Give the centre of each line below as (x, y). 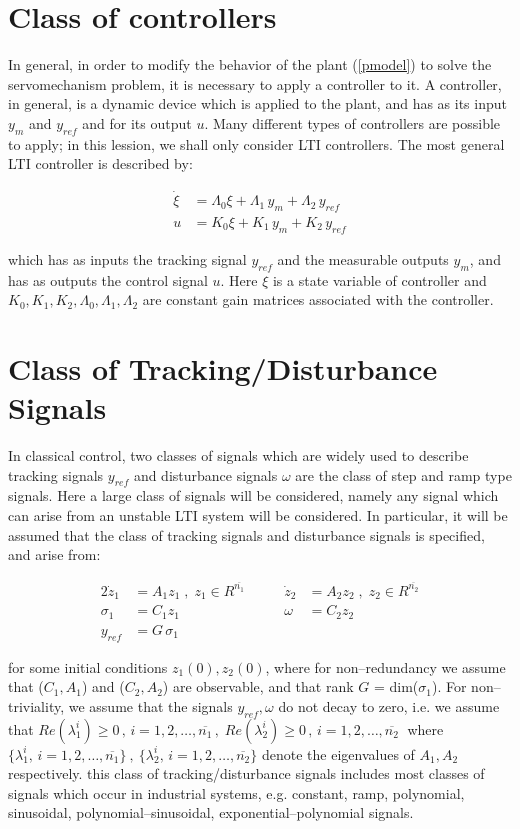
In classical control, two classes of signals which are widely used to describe (238, 455)
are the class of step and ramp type (403, 474)
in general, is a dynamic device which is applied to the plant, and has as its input (257, 103)
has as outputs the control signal (108, 279)
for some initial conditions (88, 666)
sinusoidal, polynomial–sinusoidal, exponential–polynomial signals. (211, 812)
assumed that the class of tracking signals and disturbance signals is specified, (246, 534)
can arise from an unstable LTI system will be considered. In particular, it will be (258, 515)
